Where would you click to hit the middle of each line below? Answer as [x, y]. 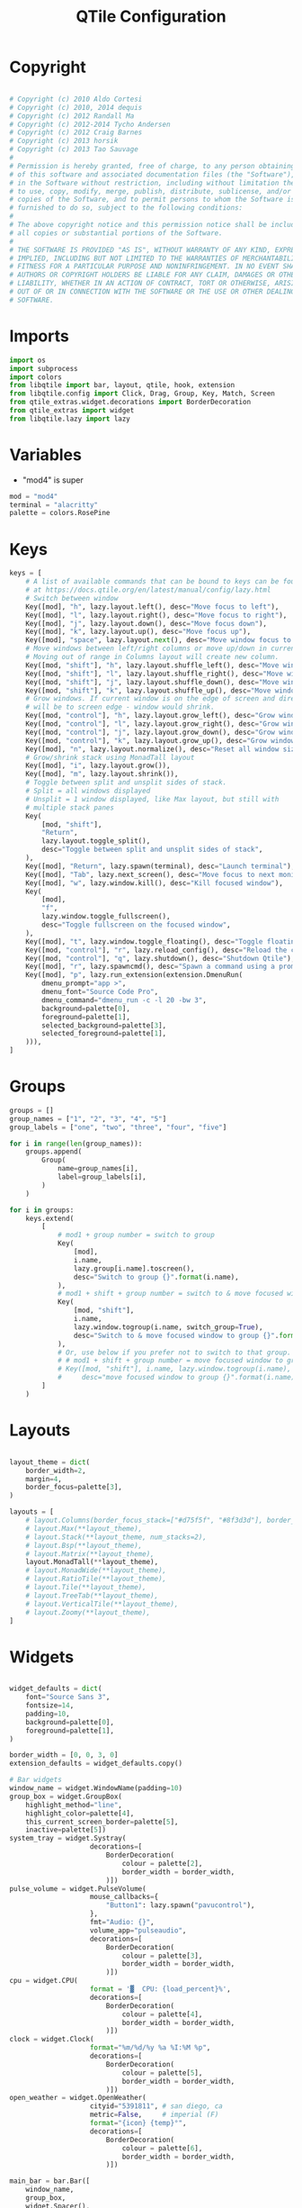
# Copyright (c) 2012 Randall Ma [72, 116]
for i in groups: [42, 1210]
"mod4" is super [53, 480]
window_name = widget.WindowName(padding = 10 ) [96, 1788]
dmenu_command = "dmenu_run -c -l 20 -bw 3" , [124, 1000]
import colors [36, 377]
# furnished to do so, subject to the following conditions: [126, 208]
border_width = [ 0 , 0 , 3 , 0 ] [64, 1755]
